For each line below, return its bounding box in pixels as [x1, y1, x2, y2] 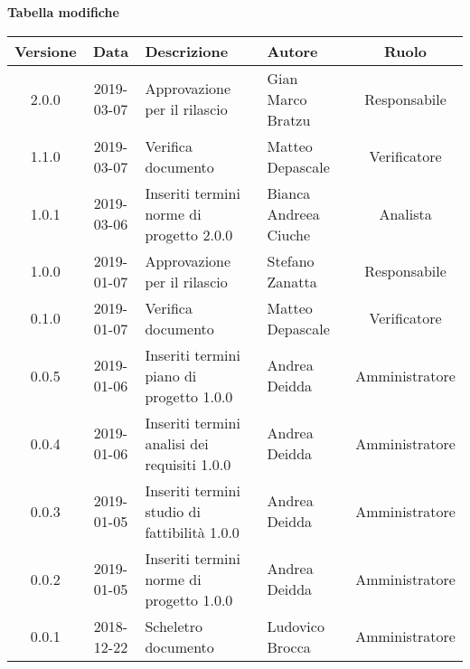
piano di [145, 364, 197, 386]
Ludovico [267, 615, 324, 636]
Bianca [267, 182, 311, 203]
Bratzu [267, 108, 311, 130]
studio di [145, 500, 201, 522]
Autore [267, 40, 318, 61]
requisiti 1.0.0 [145, 453, 231, 475]
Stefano [267, 250, 315, 271]
